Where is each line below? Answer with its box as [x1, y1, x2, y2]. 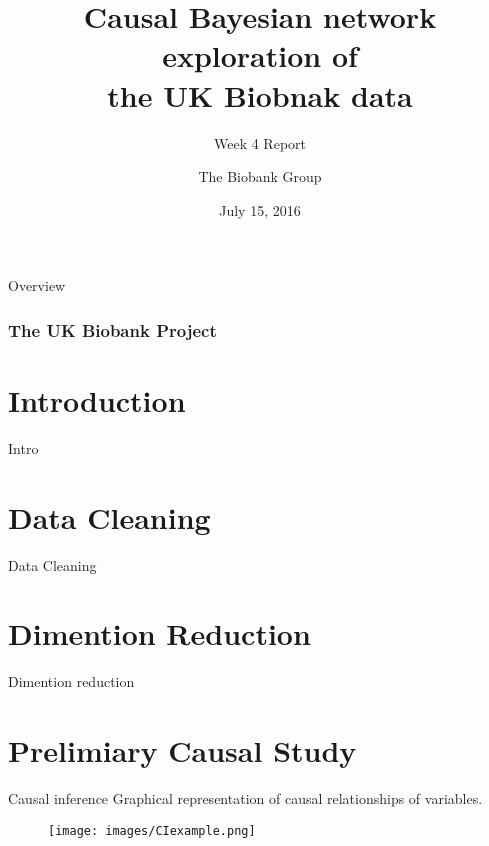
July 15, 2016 [219, 199, 301, 220]
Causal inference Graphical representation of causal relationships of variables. [8, 788, 483, 808]
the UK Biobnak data [107, 74, 413, 115]
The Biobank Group [198, 166, 322, 187]
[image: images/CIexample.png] [48, 823, 256, 838]
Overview [8, 275, 66, 296]
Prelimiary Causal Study [8, 730, 357, 771]
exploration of [162, 35, 358, 76]
